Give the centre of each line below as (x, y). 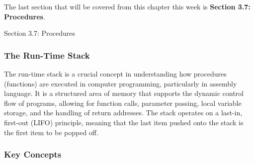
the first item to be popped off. (51, 132)
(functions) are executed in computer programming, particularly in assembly (121, 83)
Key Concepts (33, 154)
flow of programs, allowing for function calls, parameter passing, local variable (123, 103)
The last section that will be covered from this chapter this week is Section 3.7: (127, 6)
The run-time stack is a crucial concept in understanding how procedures (115, 74)
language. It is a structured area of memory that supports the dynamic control (124, 93)
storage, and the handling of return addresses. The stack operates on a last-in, (123, 113)
